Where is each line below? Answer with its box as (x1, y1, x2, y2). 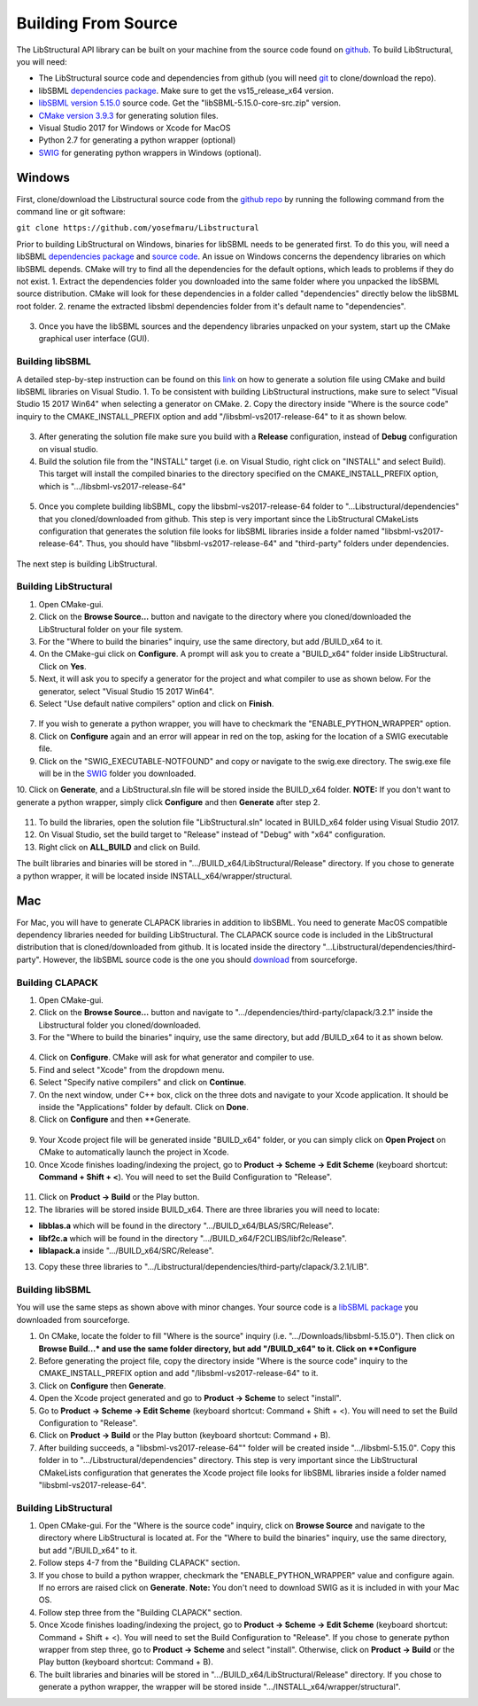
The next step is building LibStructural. (16, 559, 158, 569)
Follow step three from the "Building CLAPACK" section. (38, 1607, 243, 1617)
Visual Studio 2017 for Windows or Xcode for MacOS (38, 122, 231, 133)
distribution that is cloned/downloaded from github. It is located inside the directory (16, 942, 321, 952)
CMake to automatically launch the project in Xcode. (38, 1146, 229, 1157)
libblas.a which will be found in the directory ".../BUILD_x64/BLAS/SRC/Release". (38, 1220, 334, 1232)
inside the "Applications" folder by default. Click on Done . (38, 1102, 250, 1112)
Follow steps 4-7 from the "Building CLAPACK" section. (38, 1557, 241, 1569)
